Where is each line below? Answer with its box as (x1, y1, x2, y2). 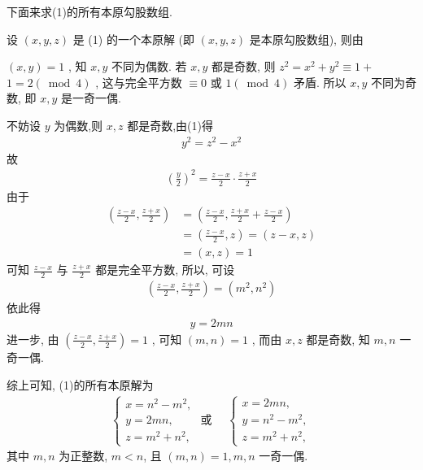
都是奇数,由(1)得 (127, 116, 213, 133)
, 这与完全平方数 (95, 73, 182, 90)
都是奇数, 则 (211, 58, 276, 75)
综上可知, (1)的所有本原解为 (7, 376, 154, 393)
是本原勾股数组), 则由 (249, 30, 364, 47)
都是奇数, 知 (306, 330, 370, 347)
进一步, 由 (7, 330, 59, 347)
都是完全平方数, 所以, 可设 (95, 261, 235, 278)
